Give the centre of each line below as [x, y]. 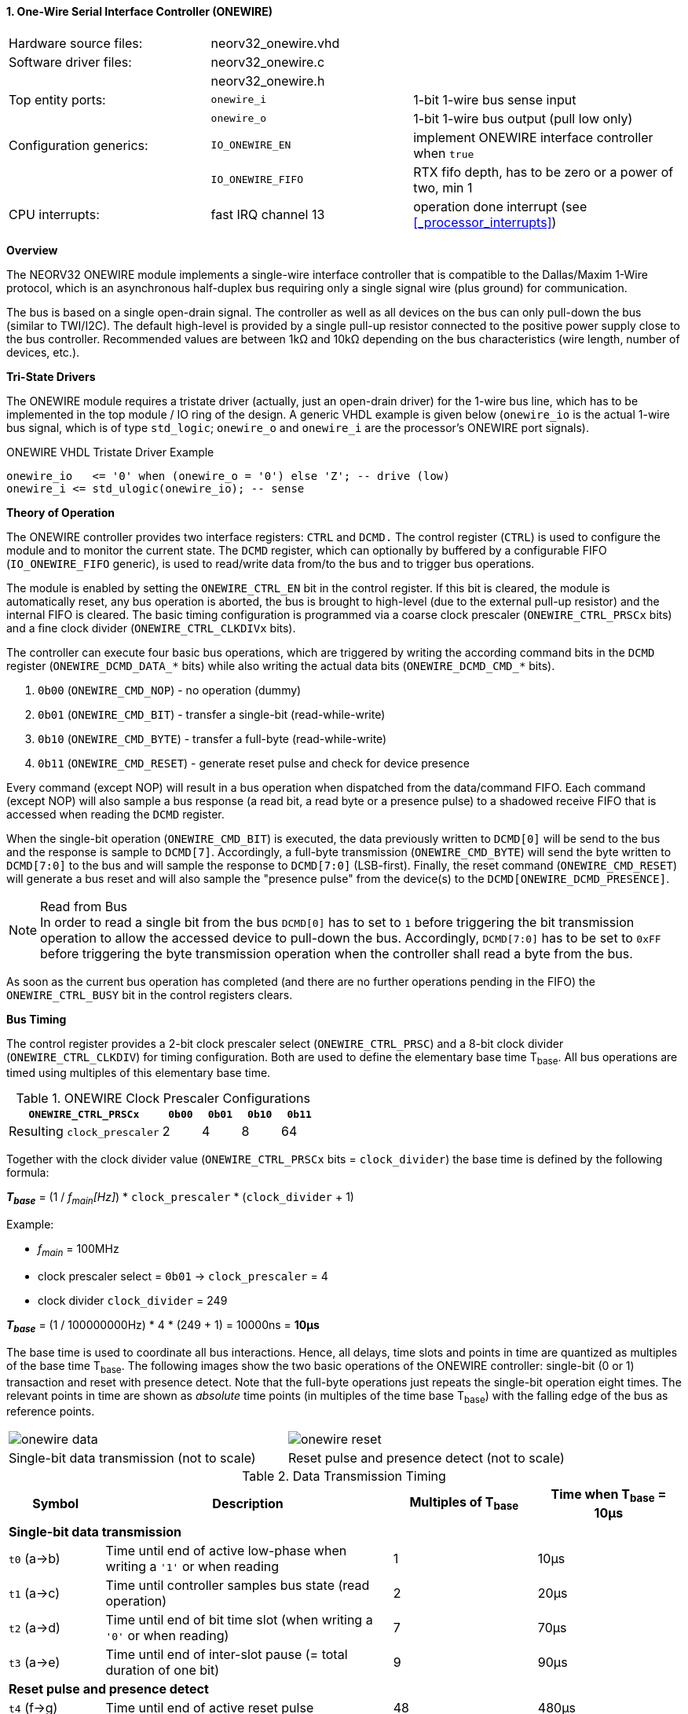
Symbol [56, 1503]
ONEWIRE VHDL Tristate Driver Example [110, 452]
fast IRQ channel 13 [268, 214]
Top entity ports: [57, 99]
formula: [28, 1173]
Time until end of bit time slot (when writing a [239, 1619]
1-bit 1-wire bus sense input [495, 99]
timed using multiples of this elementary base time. [139, 1073]
